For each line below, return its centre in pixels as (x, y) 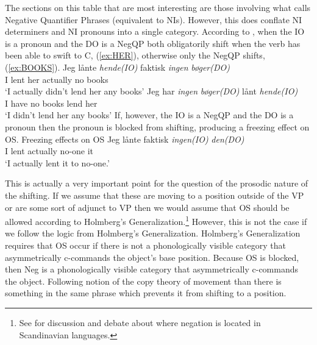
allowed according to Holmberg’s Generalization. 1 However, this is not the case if (156, 220)
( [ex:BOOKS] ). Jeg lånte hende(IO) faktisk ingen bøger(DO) (118, 67)
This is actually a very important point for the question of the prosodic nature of (157, 183)
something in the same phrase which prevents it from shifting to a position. (146, 293)
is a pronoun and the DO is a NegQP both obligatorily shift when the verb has (153, 43)
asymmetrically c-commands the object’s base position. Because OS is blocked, (152, 257)
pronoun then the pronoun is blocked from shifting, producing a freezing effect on (157, 126)
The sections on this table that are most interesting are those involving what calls (158, 7)
